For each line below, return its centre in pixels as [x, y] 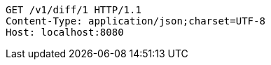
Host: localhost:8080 [65, 32]
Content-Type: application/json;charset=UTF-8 [135, 21]
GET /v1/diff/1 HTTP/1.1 [74, 10]
